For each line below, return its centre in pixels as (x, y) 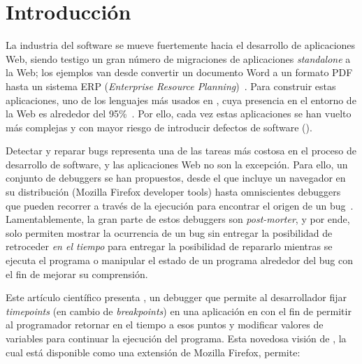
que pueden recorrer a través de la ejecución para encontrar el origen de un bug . (180, 205)
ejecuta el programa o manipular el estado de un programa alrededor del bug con (179, 260)
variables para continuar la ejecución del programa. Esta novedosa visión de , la (176, 338)
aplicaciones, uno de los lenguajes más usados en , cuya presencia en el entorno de (181, 100)
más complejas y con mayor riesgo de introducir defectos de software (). (159, 127)
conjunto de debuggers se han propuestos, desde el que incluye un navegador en (176, 178)
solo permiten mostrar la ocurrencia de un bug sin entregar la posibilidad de (169, 232)
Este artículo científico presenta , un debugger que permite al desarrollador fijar (176, 297)
